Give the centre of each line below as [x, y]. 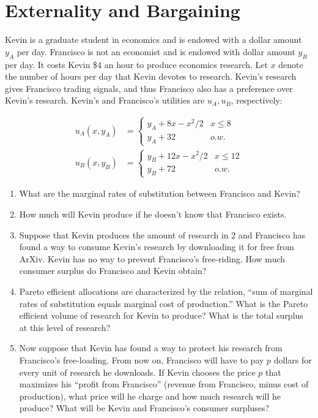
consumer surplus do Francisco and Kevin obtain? [113, 271]
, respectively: [257, 100]
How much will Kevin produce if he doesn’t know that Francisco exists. [153, 214]
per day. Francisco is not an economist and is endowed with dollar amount [156, 51]
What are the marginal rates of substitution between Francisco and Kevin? [160, 193]
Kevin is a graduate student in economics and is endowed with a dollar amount [153, 40]
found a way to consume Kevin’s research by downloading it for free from [157, 247]
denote [291, 64]
